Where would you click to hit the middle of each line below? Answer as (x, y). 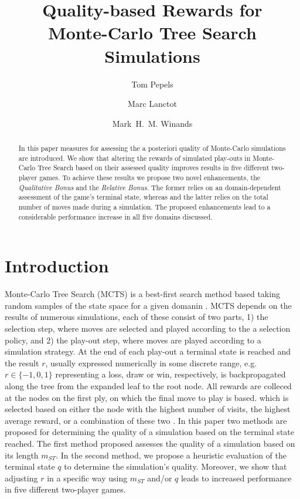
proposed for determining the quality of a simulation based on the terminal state (149, 432)
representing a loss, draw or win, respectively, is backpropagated (171, 374)
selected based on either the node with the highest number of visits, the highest (148, 409)
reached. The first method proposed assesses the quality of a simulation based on (150, 443)
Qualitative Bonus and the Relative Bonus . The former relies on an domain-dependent (150, 187)
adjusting (21, 478)
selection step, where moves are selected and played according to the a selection (148, 328)
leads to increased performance (236, 478)
